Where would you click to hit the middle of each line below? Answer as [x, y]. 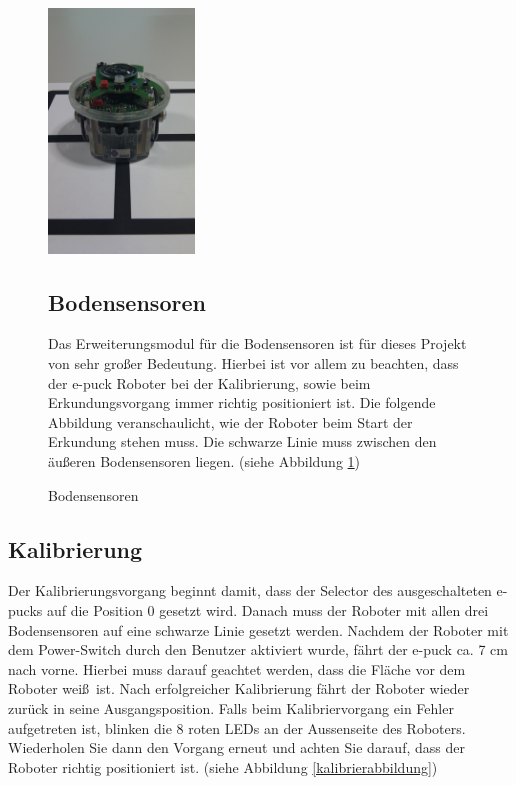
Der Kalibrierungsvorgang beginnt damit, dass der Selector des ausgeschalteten [250, 590]
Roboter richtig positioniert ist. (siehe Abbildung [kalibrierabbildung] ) [223, 766]
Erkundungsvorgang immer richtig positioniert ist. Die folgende [242, 402]
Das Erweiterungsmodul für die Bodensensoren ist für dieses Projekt [257, 343]
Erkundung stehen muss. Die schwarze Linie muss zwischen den [242, 441]
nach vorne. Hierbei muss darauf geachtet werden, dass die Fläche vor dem [237, 668]
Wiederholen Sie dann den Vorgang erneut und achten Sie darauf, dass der [236, 747]
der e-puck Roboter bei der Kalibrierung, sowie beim [209, 382]
